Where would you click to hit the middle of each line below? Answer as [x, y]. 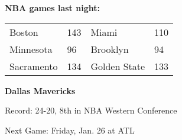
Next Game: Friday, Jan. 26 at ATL [70, 130]
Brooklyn [110, 49]
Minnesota [31, 49]
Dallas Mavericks [40, 90]
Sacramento [34, 66]
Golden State [118, 66]
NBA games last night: [52, 8]
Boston [24, 32]
